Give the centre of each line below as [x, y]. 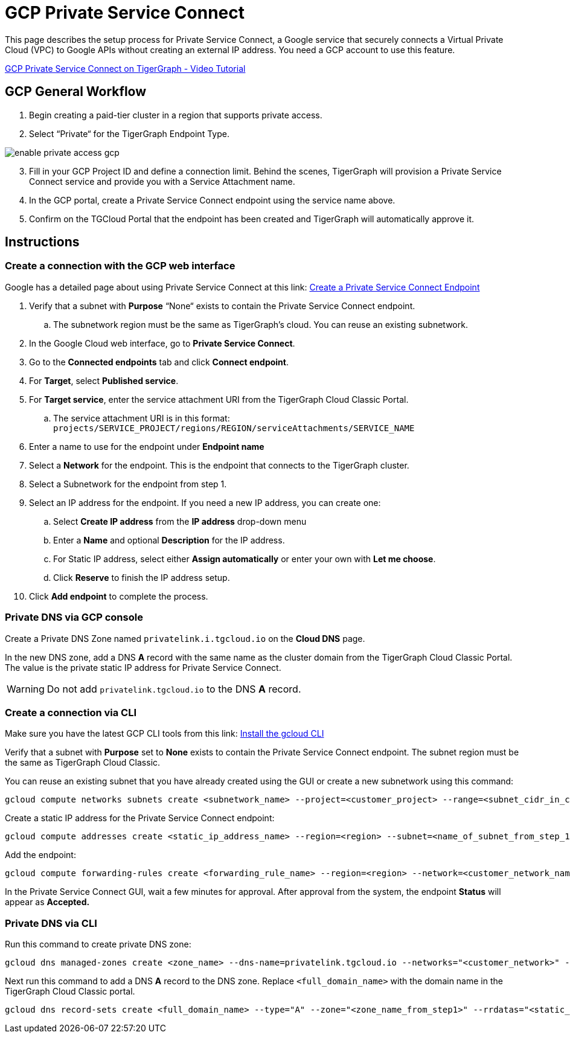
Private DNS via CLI [51, 923]
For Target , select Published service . [104, 380]
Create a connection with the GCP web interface [120, 266]
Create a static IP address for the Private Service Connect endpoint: [140, 818]
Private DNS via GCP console [74, 617]
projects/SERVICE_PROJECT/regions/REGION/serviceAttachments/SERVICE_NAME [234, 428]
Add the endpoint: [40, 855]
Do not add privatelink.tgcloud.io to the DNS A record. [174, 689]
